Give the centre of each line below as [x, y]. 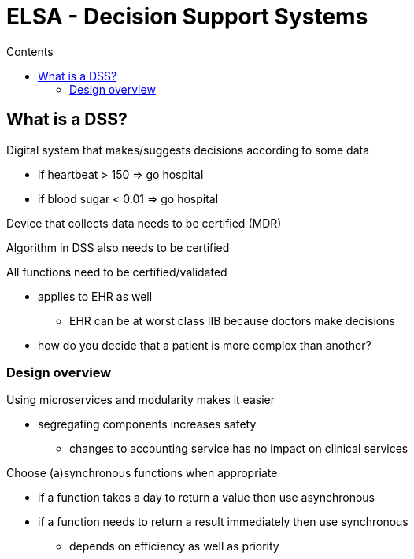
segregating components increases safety [147, 424]
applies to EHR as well [95, 296]
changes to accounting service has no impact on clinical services [239, 449]
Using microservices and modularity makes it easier [140, 400]
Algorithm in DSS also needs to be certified [118, 247]
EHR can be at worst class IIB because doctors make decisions [232, 320]
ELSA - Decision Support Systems [187, 17]
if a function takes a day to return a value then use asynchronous [207, 498]
